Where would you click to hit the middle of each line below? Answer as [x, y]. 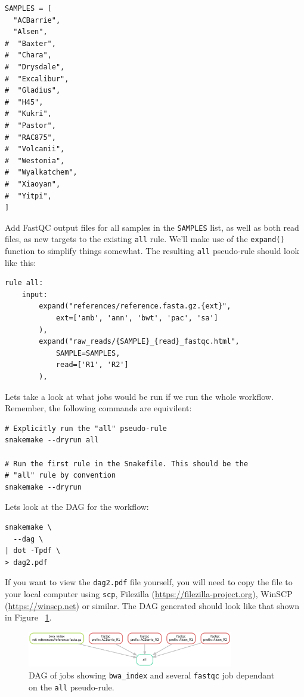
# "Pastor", [30, 125]
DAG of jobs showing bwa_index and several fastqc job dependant [152, 675]
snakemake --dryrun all [52, 440]
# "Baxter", [30, 43]
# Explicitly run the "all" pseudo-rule [86, 428]
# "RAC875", [30, 137]
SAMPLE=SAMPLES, [88, 353]
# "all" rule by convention [61, 476]
